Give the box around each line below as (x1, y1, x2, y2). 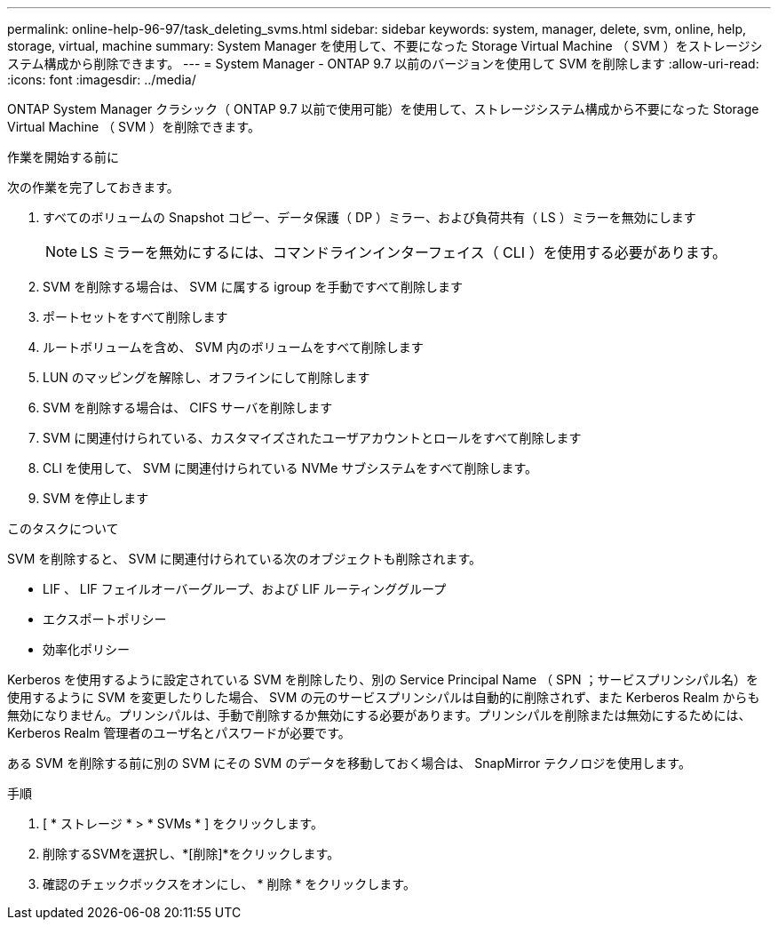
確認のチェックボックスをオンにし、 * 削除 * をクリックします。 (43, 876, 416, 891)
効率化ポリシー (43, 642, 130, 657)
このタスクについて (7, 521, 119, 536)
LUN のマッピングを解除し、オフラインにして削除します (43, 370, 370, 385)
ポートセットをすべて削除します (43, 309, 228, 324)
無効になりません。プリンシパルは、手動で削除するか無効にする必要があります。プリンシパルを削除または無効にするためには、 (7, 707, 751, 723)
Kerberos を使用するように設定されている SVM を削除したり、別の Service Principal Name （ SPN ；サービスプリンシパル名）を (7, 672, 759, 687)
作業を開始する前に (7, 149, 119, 164)
